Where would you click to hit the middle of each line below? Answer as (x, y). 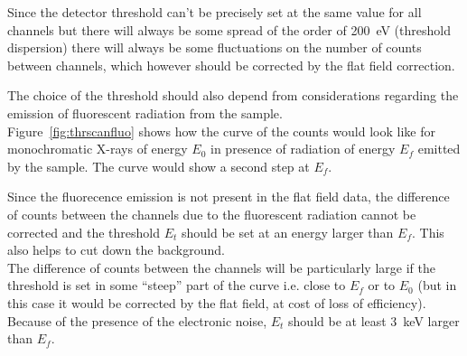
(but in (437, 285)
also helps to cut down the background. (116, 250)
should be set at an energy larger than (287, 232)
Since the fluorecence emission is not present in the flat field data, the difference (229, 197)
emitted (439, 149)
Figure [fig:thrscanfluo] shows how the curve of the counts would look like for (221, 131)
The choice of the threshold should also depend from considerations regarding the (233, 95)
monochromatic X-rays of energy (98, 149)
